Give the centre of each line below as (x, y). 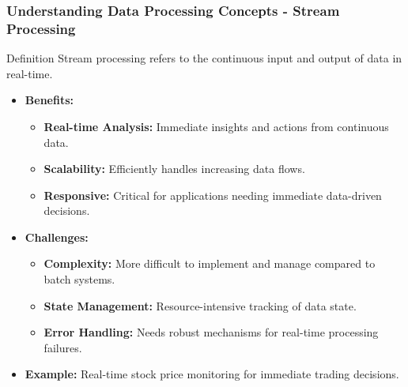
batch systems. (79, 279)
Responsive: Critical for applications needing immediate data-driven (213, 195)
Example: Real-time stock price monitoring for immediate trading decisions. (212, 374)
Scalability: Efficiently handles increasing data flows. (174, 169)
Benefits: (49, 100)
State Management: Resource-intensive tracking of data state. (200, 305)
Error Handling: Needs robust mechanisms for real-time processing (211, 332)
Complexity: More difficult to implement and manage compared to (210, 263)
